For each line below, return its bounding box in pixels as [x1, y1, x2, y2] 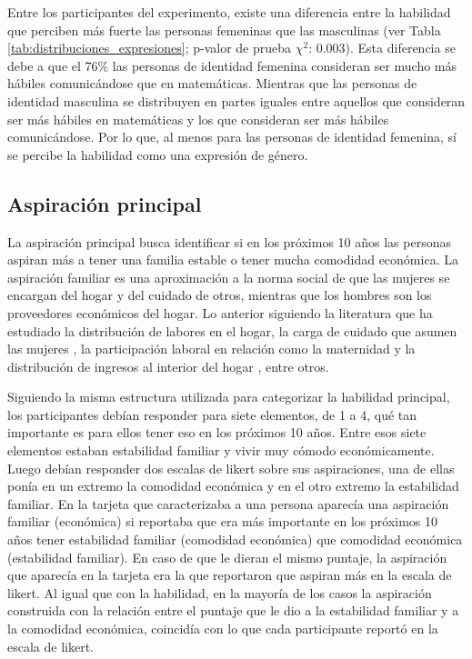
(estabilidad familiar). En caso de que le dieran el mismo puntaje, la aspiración [7, 547, 447, 566]
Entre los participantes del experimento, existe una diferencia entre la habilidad [7, 3, 451, 21]
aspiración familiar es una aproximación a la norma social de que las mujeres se [7, 267, 450, 286]
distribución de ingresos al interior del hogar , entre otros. [7, 356, 329, 375]
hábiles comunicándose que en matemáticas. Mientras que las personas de [7, 74, 417, 93]
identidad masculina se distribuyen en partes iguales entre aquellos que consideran [7, 91, 466, 110]
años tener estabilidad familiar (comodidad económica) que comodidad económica [7, 530, 463, 549]
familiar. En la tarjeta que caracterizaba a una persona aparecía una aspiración [7, 494, 449, 513]
